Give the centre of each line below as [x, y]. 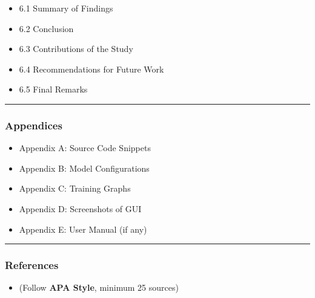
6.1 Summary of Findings [66, 8]
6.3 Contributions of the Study [76, 49]
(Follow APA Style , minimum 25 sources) [99, 287]
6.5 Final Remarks [53, 89]
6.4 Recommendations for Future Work [91, 69]
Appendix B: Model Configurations [84, 168]
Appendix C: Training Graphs [75, 188]
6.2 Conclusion [46, 28]
